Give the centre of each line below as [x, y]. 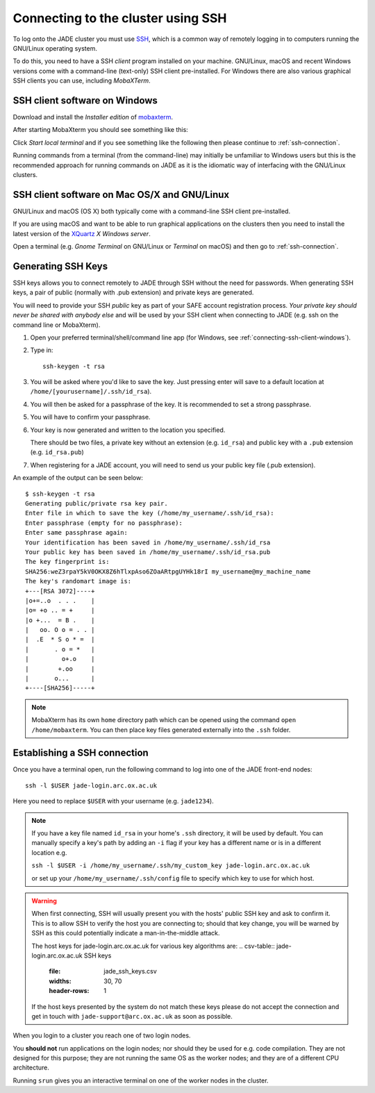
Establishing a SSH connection [81, 753]
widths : [60, 981]
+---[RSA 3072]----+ [60, 591]
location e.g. [49, 852]
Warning [44, 901]
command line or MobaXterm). [57, 325]
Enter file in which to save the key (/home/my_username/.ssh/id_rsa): [150, 513]
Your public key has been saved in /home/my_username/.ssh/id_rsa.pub [148, 552]
